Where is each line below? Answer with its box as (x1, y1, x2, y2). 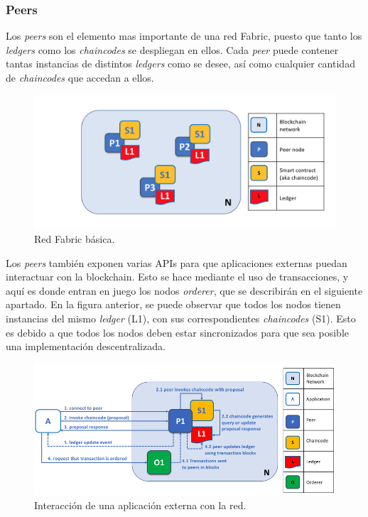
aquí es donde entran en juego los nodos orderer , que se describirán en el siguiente (6, 283, 363, 298)
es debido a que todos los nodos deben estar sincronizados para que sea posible (6, 325, 350, 339)
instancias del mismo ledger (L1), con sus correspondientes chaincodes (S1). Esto (6, 310, 356, 325)
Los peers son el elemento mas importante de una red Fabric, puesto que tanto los (6, 28, 362, 43)
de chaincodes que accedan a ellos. (6, 70, 154, 85)
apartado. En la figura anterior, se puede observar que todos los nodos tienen (6, 297, 341, 312)
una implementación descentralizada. (6, 339, 166, 354)
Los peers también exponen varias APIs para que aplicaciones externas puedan (6, 255, 347, 270)
